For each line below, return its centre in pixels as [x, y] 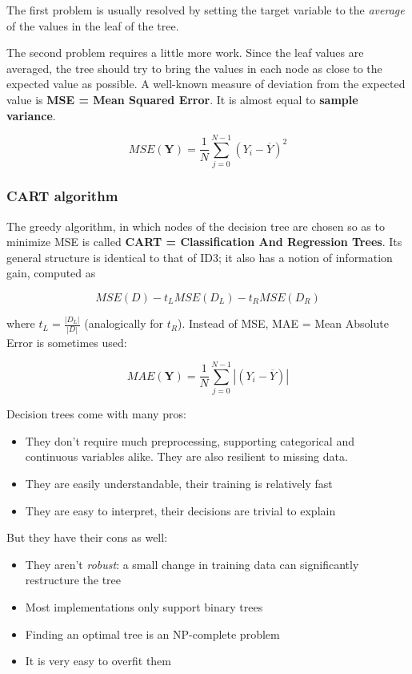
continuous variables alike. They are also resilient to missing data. [186, 456]
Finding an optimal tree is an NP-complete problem [152, 634]
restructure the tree [73, 580]
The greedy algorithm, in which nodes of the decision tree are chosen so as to [196, 226]
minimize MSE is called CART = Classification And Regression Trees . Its [204, 242]
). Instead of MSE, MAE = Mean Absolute [283, 323]
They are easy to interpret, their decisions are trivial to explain [180, 510]
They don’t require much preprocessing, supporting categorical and [190, 440]
